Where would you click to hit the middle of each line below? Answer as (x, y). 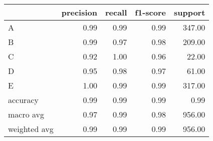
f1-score (150, 12)
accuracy (23, 100)
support (189, 12)
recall (116, 12)
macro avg (26, 114)
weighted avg (31, 129)
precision (79, 12)
